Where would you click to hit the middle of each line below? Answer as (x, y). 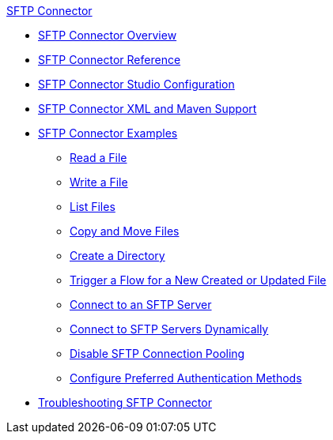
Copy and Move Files (125, 231)
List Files (93, 207)
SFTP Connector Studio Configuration (136, 84)
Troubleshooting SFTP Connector (125, 402)
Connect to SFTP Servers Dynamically (169, 329)
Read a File (98, 158)
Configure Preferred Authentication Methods (186, 378)
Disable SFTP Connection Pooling (157, 354)
